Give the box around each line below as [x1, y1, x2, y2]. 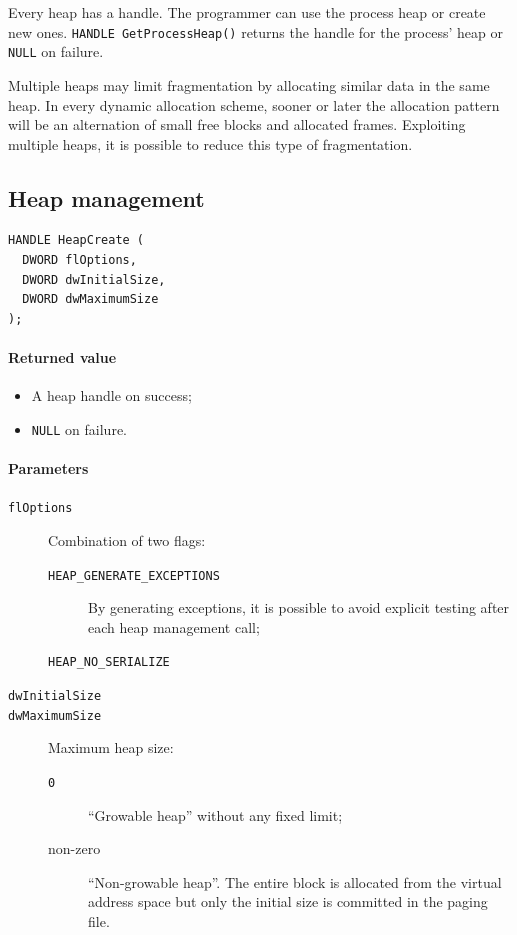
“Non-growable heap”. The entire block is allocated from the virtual [88, 871, 502, 892]
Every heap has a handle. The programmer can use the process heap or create [8, 2, 486, 22]
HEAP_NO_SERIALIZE [48, 655, 170, 670]
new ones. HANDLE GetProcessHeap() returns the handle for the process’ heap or [8, 21, 503, 42]
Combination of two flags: [48, 529, 206, 550]
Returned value [8, 347, 117, 368]
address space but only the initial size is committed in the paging [88, 891, 488, 912]
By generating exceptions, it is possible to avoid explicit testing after [88, 597, 510, 618]
